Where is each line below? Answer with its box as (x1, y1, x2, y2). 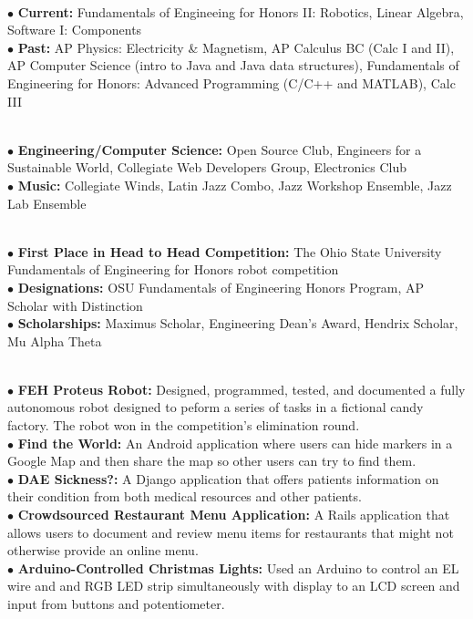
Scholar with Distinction (7, 295, 143, 315)
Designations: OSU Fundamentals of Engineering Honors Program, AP (17, 277, 425, 296)
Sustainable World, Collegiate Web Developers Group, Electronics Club (7, 158, 407, 177)
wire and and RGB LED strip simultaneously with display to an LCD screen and (7, 576, 460, 595)
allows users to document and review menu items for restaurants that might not (7, 522, 454, 542)
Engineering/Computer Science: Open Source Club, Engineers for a (17, 139, 422, 159)
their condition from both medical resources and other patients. (7, 487, 362, 506)
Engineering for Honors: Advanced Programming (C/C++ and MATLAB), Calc (7, 73, 456, 92)
